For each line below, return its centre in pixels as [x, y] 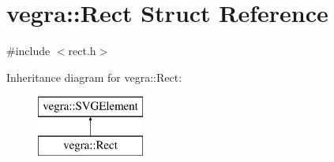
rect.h [82, 51]
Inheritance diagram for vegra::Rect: [94, 77]
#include [28, 51]
